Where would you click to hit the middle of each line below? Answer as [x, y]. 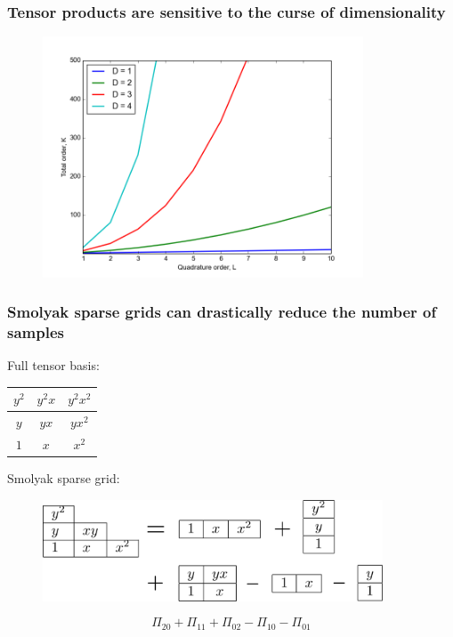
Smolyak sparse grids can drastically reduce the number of [222, 312]
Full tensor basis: [53, 365]
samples [36, 331]
